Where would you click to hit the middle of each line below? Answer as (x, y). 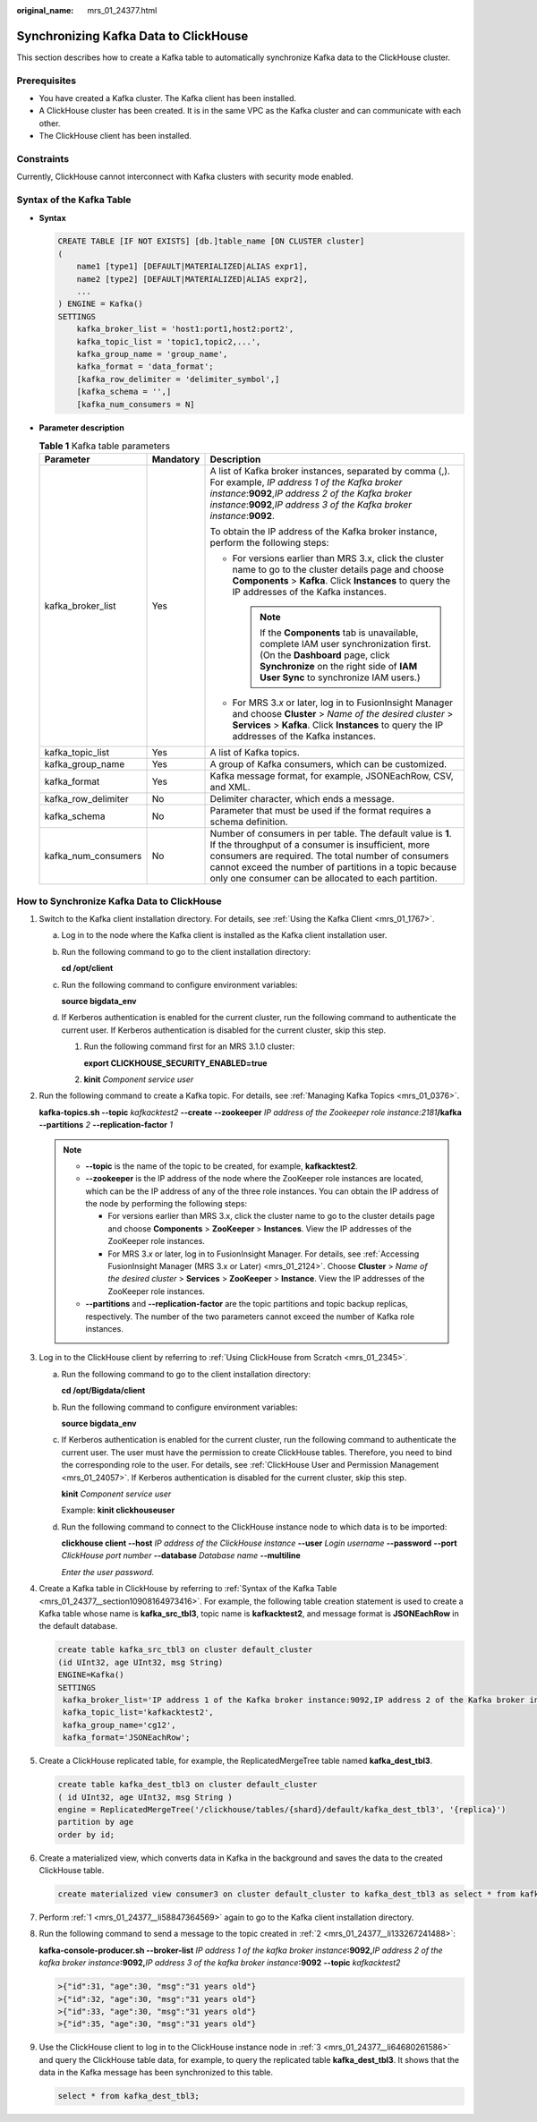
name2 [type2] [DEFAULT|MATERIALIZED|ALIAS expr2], (192, 279)
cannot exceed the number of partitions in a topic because (333, 867)
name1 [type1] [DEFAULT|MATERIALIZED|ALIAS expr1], (192, 267)
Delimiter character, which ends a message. (302, 799)
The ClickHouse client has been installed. (115, 136)
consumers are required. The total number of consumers (329, 856)
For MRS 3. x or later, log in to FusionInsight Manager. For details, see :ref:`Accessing (264, 1254)
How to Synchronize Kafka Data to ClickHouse (119, 901)
